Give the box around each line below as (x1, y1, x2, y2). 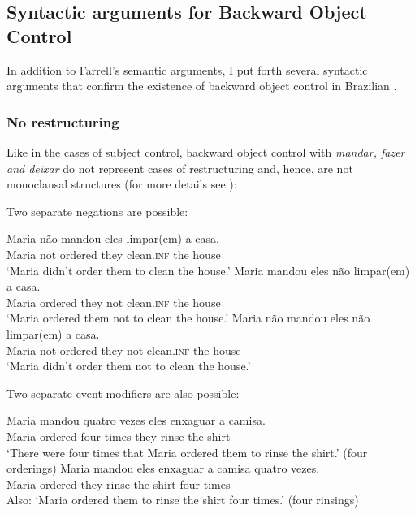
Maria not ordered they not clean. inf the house (6, 341, 241, 358)
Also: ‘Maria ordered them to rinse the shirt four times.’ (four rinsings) (6, 491, 359, 508)
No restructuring (6, 111, 119, 132)
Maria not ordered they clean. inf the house (6, 245, 221, 262)
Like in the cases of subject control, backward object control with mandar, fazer (6, 144, 405, 160)
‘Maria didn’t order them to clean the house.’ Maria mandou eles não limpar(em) (6, 261, 410, 279)
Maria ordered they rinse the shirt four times (6, 475, 231, 492)
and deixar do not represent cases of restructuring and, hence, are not (6, 159, 353, 176)
